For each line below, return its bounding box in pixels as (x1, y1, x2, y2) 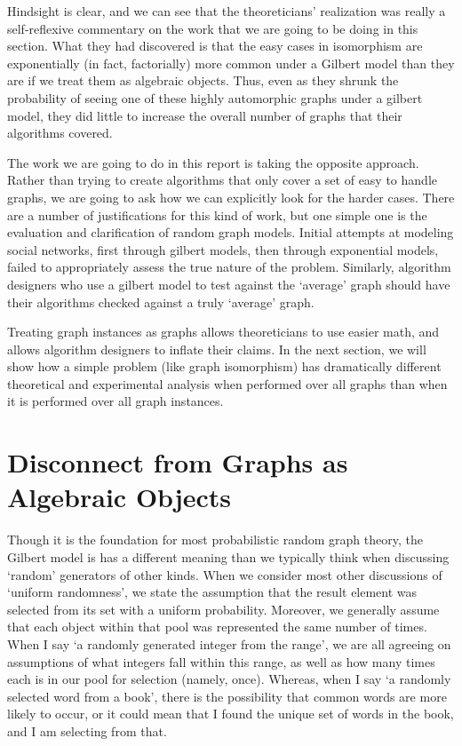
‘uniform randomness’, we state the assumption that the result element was (7, 583, 418, 601)
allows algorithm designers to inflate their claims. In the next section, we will (7, 339, 426, 358)
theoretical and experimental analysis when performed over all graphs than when (7, 374, 448, 393)
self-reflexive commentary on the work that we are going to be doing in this (7, 19, 418, 37)
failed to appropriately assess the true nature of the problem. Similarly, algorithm (7, 258, 451, 276)
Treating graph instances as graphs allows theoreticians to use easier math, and (7, 322, 440, 341)
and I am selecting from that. (7, 721, 167, 740)
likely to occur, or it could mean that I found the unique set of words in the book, (7, 704, 454, 723)
